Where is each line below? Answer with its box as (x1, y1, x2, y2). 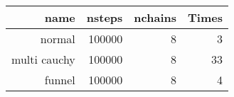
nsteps (86, 9, 123, 25)
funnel (44, 72, 75, 88)
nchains (134, 9, 176, 25)
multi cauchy (11, 51, 75, 67)
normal (40, 30, 75, 47)
